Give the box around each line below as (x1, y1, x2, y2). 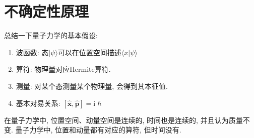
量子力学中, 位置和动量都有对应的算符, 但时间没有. (15, 124, 181, 135)
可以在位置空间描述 (57, 47, 121, 57)
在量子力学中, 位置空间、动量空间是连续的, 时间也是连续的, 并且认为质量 (4, 114, 243, 125)
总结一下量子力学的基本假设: (4, 30, 98, 41)
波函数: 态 (16, 47, 49, 57)
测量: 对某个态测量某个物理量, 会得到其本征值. (16, 80, 168, 91)
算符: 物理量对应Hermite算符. (16, 64, 111, 74)
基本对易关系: (16, 97, 60, 108)
